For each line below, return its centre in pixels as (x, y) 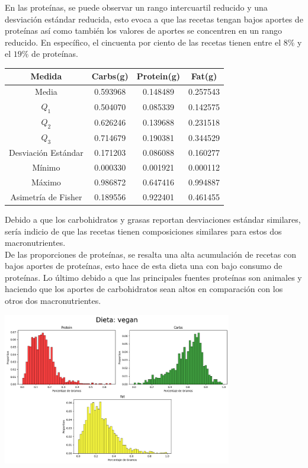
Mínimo (46, 167)
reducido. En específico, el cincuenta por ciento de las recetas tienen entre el (143, 42)
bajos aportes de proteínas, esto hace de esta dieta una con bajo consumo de (144, 266)
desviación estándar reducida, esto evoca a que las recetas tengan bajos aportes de (154, 19)
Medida (46, 76)
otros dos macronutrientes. (53, 301)
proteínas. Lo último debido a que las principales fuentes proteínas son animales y (153, 277)
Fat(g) (204, 76)
